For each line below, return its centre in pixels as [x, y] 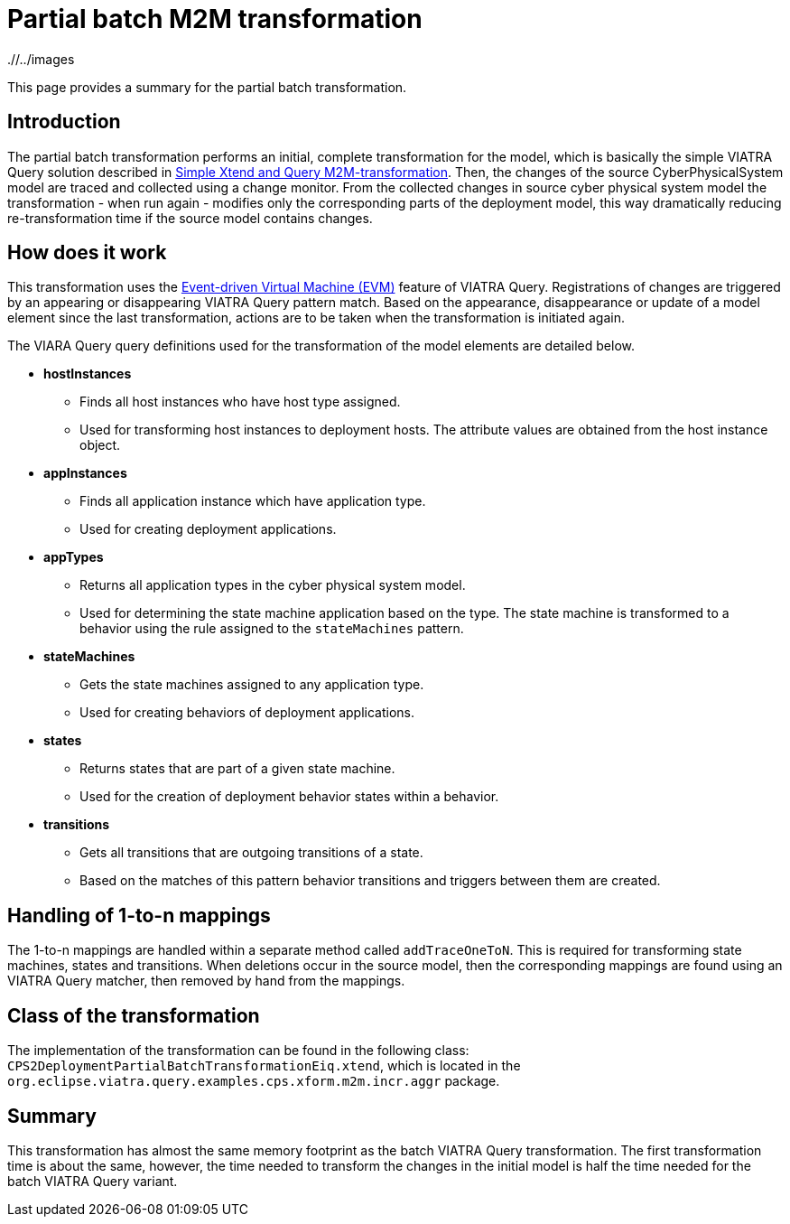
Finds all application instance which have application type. [253, 501]
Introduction [64, 122]
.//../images [41, 59]
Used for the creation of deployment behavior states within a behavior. [289, 797]
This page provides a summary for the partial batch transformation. [207, 87]
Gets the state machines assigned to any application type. [252, 685]
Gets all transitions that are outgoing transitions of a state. [251, 853]
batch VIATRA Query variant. [93, 1181]
